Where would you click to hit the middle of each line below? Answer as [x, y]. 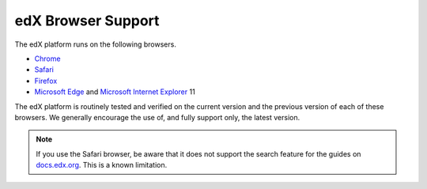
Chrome [47, 59]
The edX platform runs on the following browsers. [96, 44]
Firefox [46, 81]
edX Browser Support [87, 21]
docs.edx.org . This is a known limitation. [102, 165]
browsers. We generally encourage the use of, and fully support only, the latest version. [157, 117]
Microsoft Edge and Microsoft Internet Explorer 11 [115, 92]
